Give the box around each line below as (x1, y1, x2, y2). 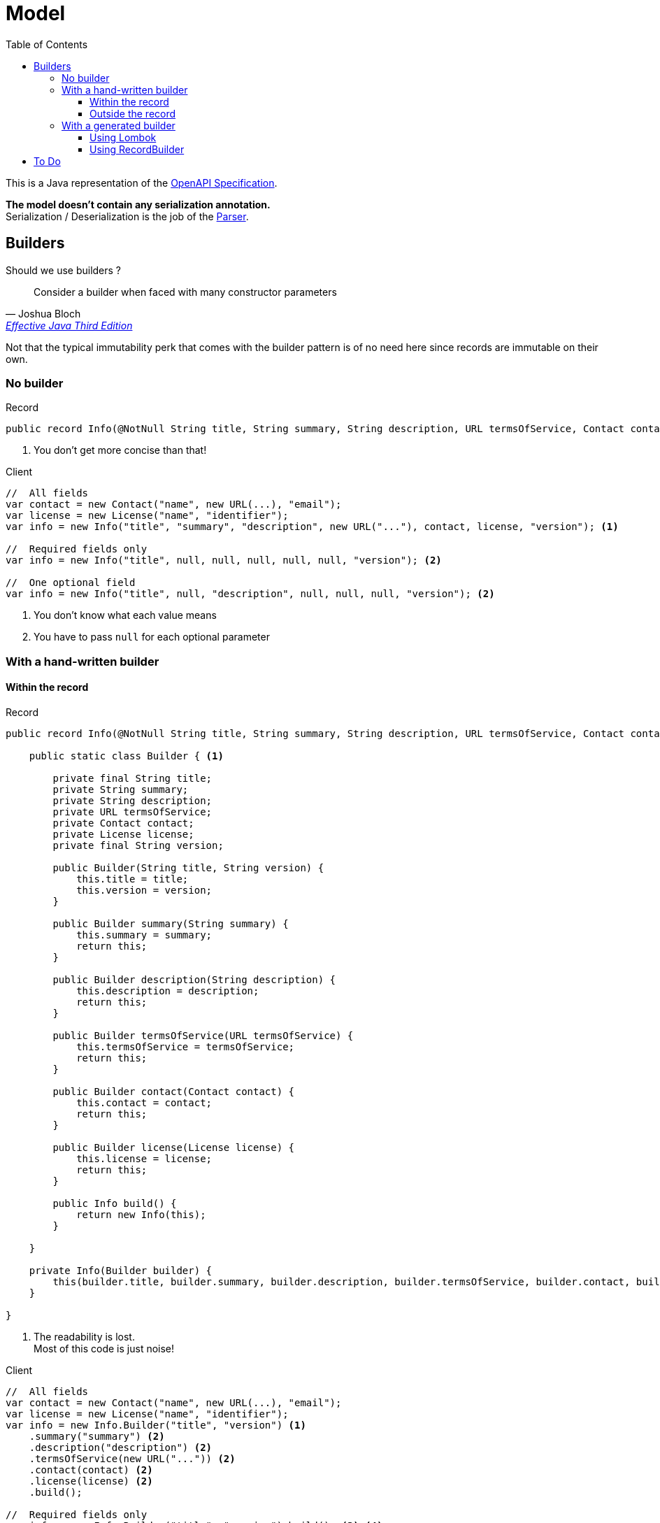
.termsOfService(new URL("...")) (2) (29, 1452, 236, 1464)
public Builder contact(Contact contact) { (52, 1085, 295, 1097)
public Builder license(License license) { (52, 1141, 295, 1153)
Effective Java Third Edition (6, 319, 133, 331)
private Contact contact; (52, 817, 194, 829)
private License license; (52, 828, 194, 840)
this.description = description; (76, 985, 259, 996)
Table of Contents (6, 38, 88, 50)
